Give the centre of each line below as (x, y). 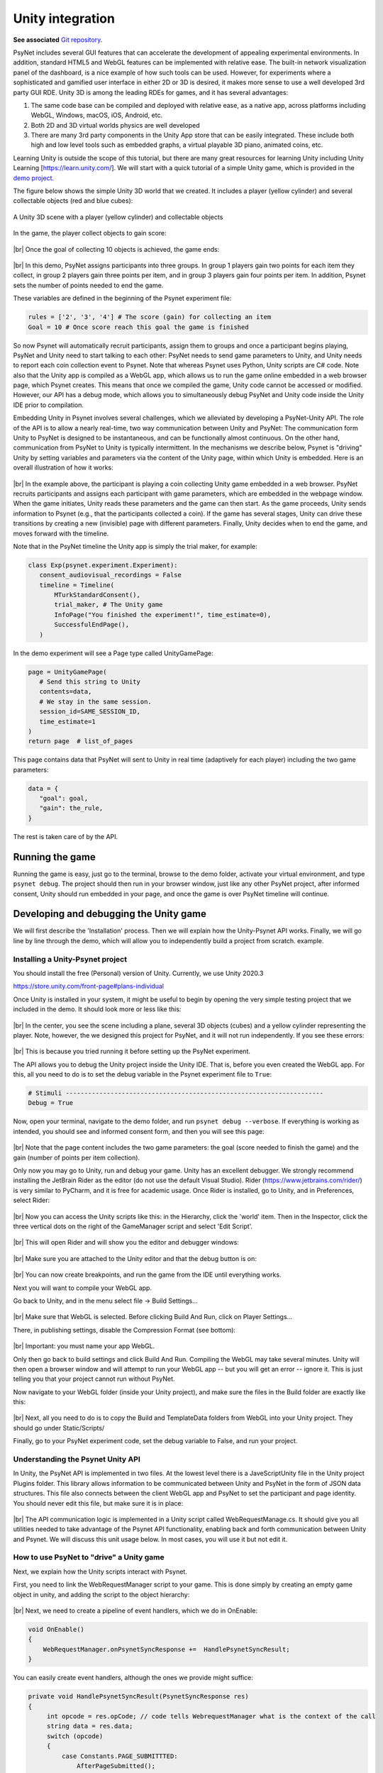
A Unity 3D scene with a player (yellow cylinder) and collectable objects (118, 217)
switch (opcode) (75, 1736)
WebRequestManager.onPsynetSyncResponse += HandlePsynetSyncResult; (166, 1649)
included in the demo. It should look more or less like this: (97, 1009)
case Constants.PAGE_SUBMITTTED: (120, 1756)
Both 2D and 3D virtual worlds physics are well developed (115, 125)
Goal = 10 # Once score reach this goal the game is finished (138, 327)
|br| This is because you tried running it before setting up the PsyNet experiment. (132, 1051)
